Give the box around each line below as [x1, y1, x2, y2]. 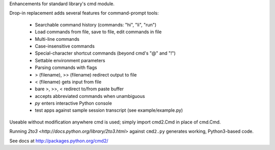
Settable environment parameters [35, 57, 105, 63]
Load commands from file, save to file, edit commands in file [35, 29, 162, 35]
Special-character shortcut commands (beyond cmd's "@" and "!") [35, 50, 176, 56]
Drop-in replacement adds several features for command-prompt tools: [9, 10, 159, 16]
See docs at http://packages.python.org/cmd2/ [9, 138, 108, 144]
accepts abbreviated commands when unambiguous [35, 93, 145, 99]
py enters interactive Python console [35, 100, 112, 107]
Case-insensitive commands [35, 43, 95, 49]
